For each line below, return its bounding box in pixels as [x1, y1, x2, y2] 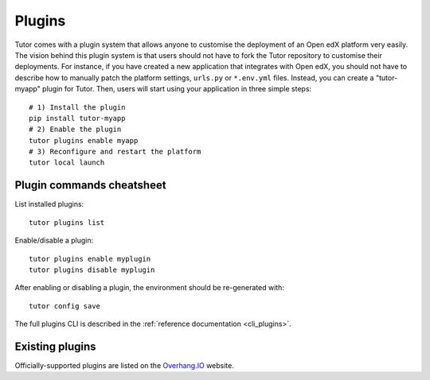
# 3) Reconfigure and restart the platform [29, 147, 201, 157]
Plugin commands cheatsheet [14, 179, 166, 192]
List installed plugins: [14, 200, 84, 209]
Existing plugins [14, 339, 96, 353]
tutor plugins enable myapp [29, 136, 139, 145]
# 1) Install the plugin [29, 103, 126, 111]
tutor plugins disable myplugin [29, 265, 155, 274]
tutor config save [29, 301, 101, 310]
